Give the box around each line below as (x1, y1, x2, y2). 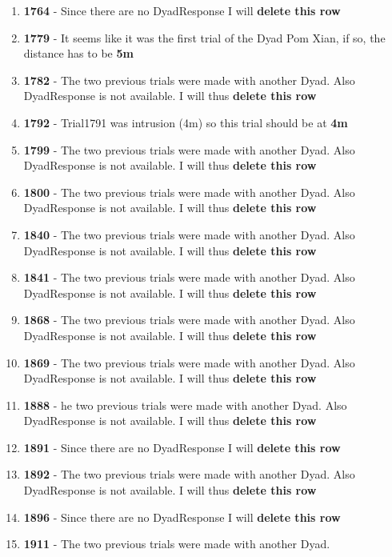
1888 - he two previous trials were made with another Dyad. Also (23, 396, 347, 413)
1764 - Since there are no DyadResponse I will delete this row (23, 2, 341, 18)
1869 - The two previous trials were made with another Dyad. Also (23, 354, 355, 371)
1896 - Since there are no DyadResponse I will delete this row (23, 508, 341, 525)
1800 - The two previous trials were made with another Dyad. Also (23, 183, 355, 200)
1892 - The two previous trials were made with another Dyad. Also (23, 466, 355, 483)
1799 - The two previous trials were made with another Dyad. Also (23, 141, 355, 158)
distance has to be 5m (23, 45, 134, 62)
